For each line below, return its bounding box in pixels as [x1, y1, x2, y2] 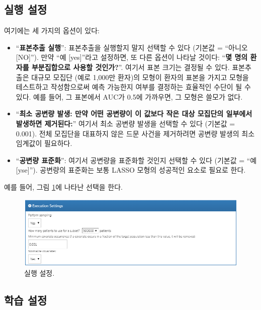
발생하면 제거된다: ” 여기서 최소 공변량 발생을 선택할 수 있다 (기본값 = [16, 118, 235, 128]
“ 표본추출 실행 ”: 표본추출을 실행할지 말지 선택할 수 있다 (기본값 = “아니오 [16, 42, 248, 52]
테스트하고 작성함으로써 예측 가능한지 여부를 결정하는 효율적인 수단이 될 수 [16, 82, 251, 92]
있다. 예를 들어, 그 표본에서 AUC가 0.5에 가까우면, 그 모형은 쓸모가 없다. [16, 91, 243, 102]
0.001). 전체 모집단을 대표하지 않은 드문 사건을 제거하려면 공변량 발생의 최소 [16, 128, 255, 138]
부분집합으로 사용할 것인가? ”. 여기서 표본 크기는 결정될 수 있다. [31, 61, 230, 72]
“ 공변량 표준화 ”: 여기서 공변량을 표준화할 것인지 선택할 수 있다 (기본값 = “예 [16, 154, 257, 165]
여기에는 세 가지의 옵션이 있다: [4, 25, 100, 36]
